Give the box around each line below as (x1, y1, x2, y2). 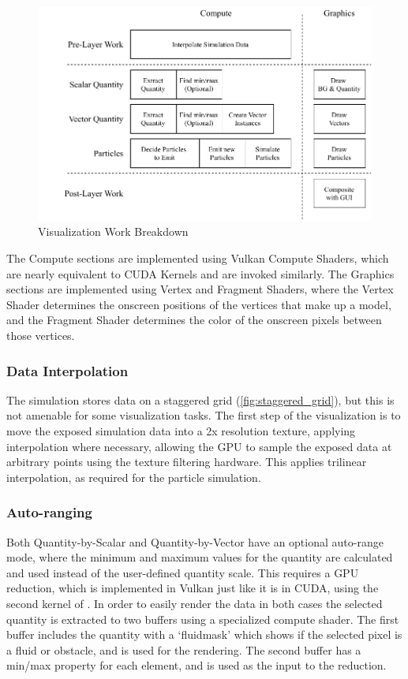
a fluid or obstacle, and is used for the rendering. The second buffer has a (6, 641, 361, 658)
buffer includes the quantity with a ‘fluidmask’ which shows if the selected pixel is (6, 626, 402, 643)
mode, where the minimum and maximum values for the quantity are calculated (6, 549, 393, 565)
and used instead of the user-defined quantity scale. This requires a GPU (6, 564, 359, 580)
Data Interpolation (6, 360, 129, 380)
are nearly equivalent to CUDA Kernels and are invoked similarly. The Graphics (6, 265, 395, 282)
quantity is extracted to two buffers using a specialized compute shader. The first (6, 610, 399, 627)
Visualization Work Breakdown (38, 223, 189, 240)
